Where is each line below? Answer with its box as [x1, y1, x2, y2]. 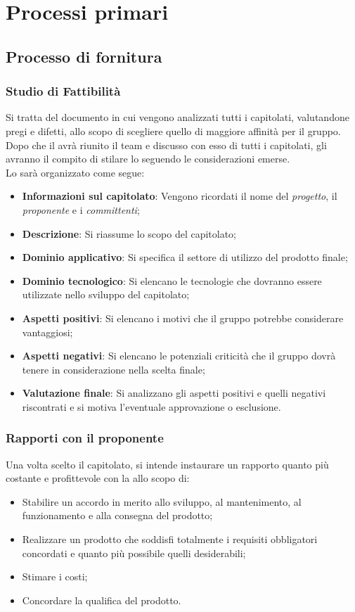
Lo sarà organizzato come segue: [6, 165, 145, 179]
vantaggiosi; [22, 324, 73, 339]
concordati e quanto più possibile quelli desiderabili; [22, 545, 246, 560]
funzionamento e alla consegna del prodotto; [22, 508, 213, 523]
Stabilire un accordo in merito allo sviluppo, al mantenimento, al [22, 494, 302, 509]
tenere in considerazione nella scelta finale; [22, 362, 205, 376]
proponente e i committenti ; [22, 202, 140, 217]
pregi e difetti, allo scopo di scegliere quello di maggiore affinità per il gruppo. [6, 123, 341, 138]
